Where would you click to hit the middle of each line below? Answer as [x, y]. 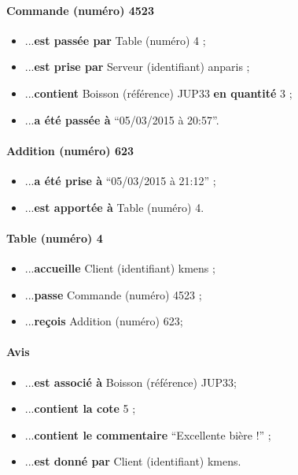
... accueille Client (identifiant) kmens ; [120, 267]
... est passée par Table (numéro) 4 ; [115, 40]
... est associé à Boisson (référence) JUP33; [131, 382]
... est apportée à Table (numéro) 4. [114, 207]
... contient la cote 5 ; [80, 408]
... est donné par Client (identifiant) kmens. [133, 461]
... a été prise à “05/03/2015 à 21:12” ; [120, 180]
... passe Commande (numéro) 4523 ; [113, 294]
